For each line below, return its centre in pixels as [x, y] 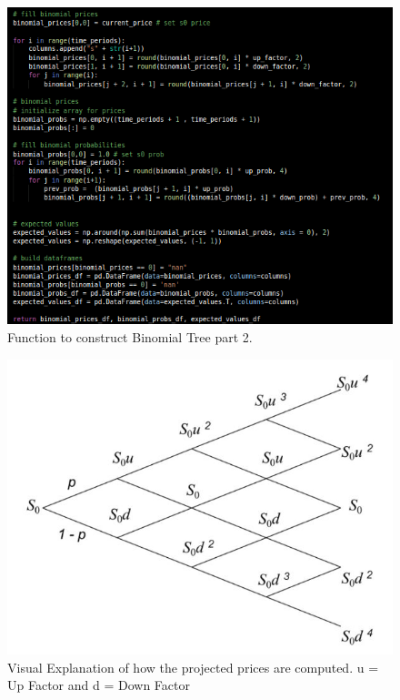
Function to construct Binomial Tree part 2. [130, 336]
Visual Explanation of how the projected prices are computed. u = [193, 667]
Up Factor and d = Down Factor [99, 685]
